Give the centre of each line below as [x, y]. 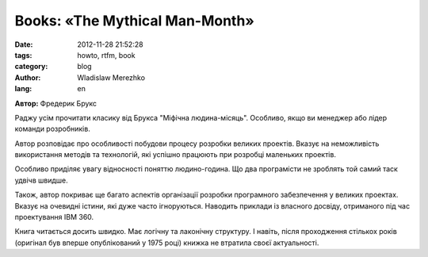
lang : [23, 89]
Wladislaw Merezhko [111, 77]
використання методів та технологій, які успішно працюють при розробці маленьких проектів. [176, 155]
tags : [23, 55]
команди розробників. [52, 129]
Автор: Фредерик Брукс [56, 103]
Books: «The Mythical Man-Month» [135, 21]
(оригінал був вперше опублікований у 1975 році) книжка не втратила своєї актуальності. [167, 243]
